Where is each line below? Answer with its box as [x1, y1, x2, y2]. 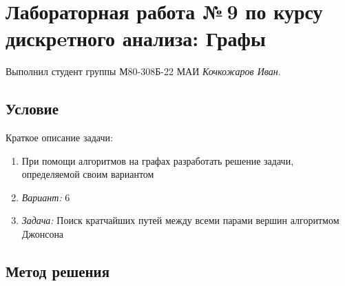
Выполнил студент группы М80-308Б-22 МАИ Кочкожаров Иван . [6, 64, 281, 79]
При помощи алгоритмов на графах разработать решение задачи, [21, 153, 294, 167]
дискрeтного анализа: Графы [6, 24, 266, 52]
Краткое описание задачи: [6, 130, 113, 145]
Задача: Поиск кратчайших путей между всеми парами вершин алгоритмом [21, 213, 339, 227]
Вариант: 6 [21, 190, 70, 204]
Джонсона [21, 227, 64, 241]
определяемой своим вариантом [21, 167, 154, 181]
